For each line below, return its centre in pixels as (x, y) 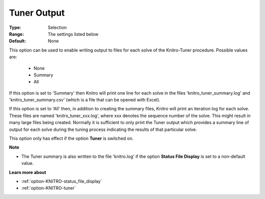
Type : (15, 27)
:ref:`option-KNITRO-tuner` (49, 188)
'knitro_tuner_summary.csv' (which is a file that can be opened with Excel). (85, 100)
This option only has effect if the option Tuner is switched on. (71, 138)
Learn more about (28, 172)
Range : (16, 34)
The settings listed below (73, 34)
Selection (57, 27)
